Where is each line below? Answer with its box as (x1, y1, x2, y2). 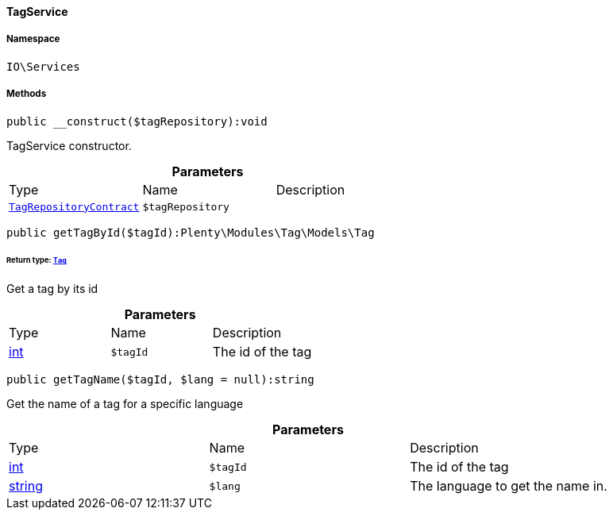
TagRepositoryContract (9, 200, 140, 213)
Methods (6, 88, 47, 100)
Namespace (6, 33, 60, 45)
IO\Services (6, 60, 80, 73)
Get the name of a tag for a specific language (6, 397, 244, 411)
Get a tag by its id (6, 282, 98, 296)
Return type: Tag (6, 256, 67, 265)
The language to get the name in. (410, 478, 607, 495)
